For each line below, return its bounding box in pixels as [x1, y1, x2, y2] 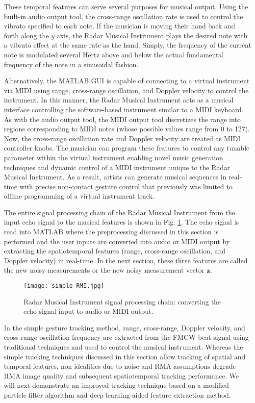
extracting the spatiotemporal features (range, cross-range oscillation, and [4, 246, 226, 256]
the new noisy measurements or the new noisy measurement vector [4, 265, 204, 275]
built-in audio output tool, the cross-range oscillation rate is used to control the [4, 11, 243, 21]
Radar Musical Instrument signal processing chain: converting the [24, 296, 221, 306]
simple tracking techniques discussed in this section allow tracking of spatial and [4, 351, 246, 361]
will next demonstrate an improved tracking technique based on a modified [4, 380, 229, 390]
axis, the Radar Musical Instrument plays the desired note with [56, 30, 248, 40]
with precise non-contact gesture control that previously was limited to [19, 181, 232, 191]
